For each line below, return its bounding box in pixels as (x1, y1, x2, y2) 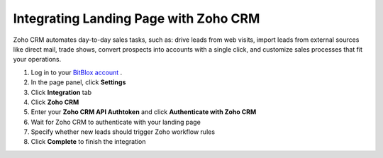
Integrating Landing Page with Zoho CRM (13, 11, 260, 26)
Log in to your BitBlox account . (30, 68, 123, 77)
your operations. (13, 55, 62, 64)
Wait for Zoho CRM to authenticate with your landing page (30, 118, 201, 126)
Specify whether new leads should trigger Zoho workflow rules (30, 128, 216, 136)
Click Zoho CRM (30, 98, 79, 106)
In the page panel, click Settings (30, 78, 126, 86)
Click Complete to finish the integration (30, 137, 146, 146)
